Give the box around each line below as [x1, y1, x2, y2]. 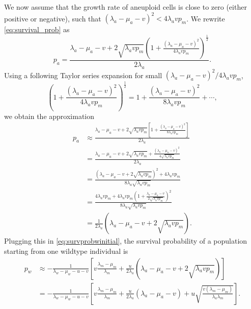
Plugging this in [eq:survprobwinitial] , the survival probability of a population [4, 235, 247, 246]
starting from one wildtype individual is [4, 246, 128, 256]
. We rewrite [186, 13, 225, 23]
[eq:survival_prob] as [4, 24, 70, 35]
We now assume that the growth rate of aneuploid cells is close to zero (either [4, 2, 247, 12]
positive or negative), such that [4, 13, 101, 23]
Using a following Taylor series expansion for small [4, 69, 162, 80]
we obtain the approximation [4, 110, 95, 121]
